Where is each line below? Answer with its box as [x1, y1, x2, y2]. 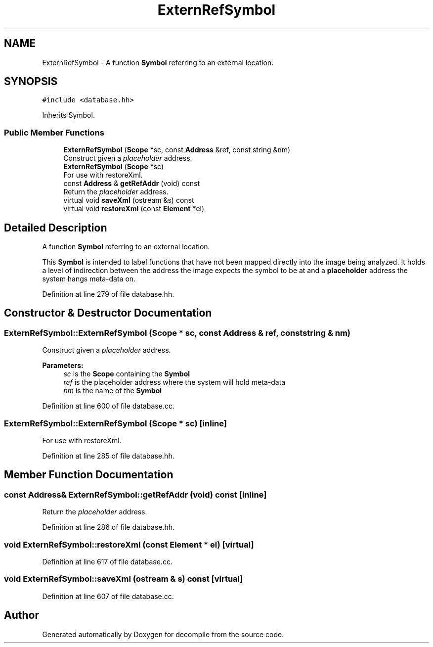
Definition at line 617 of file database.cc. [42, 557, 173, 566]
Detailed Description [4, 221, 107, 234]
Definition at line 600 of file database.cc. [42, 402, 174, 411]
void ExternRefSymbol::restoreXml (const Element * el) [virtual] [4, 539, 254, 550]
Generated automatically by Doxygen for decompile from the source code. [42, 630, 284, 639]
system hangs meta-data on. [42, 275, 136, 283]
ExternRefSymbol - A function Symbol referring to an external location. [42, 58, 274, 67]
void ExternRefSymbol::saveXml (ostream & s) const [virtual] [4, 574, 243, 584]
